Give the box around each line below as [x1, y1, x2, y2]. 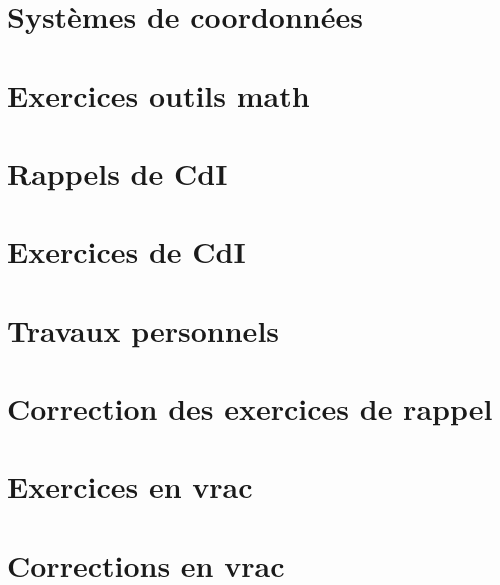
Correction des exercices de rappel [7, 388, 493, 429]
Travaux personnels [7, 309, 280, 350]
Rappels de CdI [7, 152, 228, 193]
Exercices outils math [7, 74, 310, 115]
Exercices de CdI [7, 231, 246, 272]
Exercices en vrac [7, 466, 253, 507]
